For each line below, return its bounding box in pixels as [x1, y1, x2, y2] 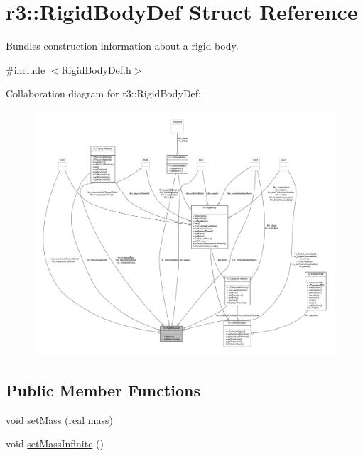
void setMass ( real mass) [6, 412, 113, 427]
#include [6, 62, 45, 77]
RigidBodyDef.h [61, 62, 131, 77]
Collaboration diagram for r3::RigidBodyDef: [6, 86, 201, 101]
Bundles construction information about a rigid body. [6, 38, 239, 53]
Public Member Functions [6, 379, 200, 401]
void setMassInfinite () [6, 436, 104, 451]
